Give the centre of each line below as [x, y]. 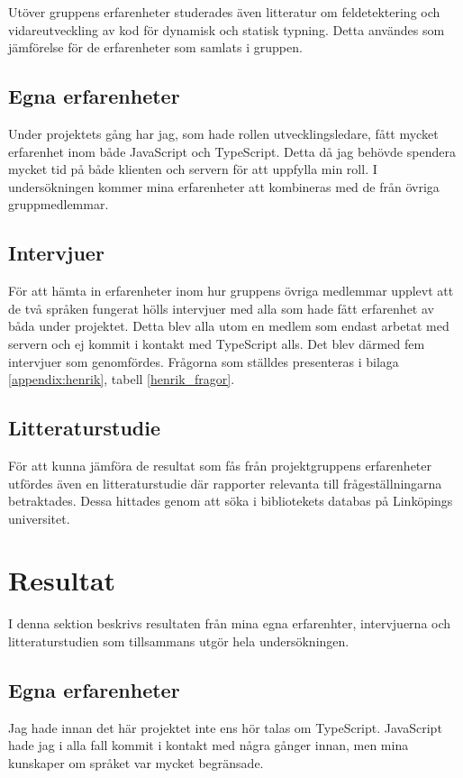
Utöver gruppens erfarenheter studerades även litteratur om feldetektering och [224, 12]
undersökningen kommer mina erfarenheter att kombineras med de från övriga [224, 186]
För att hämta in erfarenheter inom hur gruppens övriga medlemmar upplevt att [231, 291]
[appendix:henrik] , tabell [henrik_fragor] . [122, 379]
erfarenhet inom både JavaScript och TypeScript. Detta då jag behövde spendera [232, 151]
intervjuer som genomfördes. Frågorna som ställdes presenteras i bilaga [204, 361]
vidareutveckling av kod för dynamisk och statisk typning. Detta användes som [227, 29]
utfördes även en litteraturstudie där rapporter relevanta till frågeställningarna [225, 483]
